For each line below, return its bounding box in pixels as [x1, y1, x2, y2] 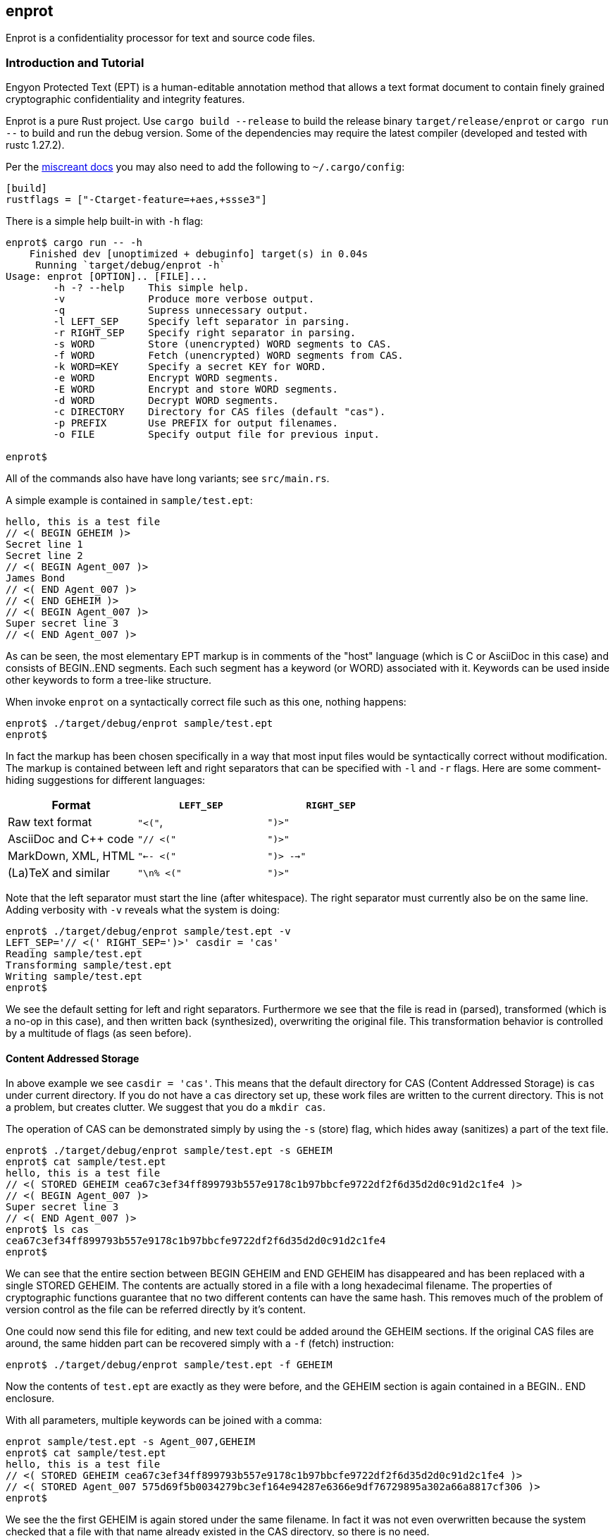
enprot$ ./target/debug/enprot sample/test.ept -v [6, 926, 291, 938]
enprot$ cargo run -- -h [6, 237, 142, 249]
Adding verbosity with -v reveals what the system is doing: [6, 904, 280, 916]
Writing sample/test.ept [6, 971, 142, 983]
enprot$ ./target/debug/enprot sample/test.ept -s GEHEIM [6, 1145, 333, 1157]
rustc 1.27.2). [6, 139, 65, 152]
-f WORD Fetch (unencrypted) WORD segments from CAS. [53, 350, 404, 362]
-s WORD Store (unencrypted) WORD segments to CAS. [53, 338, 392, 350]
